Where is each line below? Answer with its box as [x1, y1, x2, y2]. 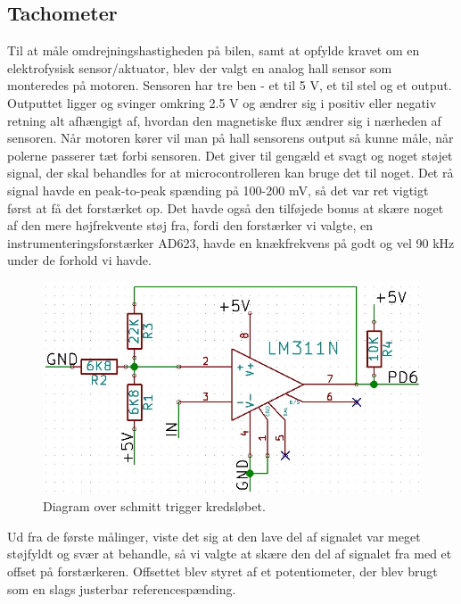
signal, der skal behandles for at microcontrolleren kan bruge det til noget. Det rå [7, 163, 454, 182]
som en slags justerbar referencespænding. [7, 579, 236, 598]
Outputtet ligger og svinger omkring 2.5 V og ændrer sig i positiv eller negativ [7, 93, 437, 112]
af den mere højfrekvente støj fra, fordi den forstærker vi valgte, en [7, 216, 373, 235]
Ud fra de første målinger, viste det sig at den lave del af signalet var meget [7, 526, 421, 545]
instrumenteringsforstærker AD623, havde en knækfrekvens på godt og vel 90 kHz [7, 233, 455, 252]
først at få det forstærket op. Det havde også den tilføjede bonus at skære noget [7, 198, 444, 217]
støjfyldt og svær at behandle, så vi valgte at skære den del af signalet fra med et [7, 544, 452, 563]
